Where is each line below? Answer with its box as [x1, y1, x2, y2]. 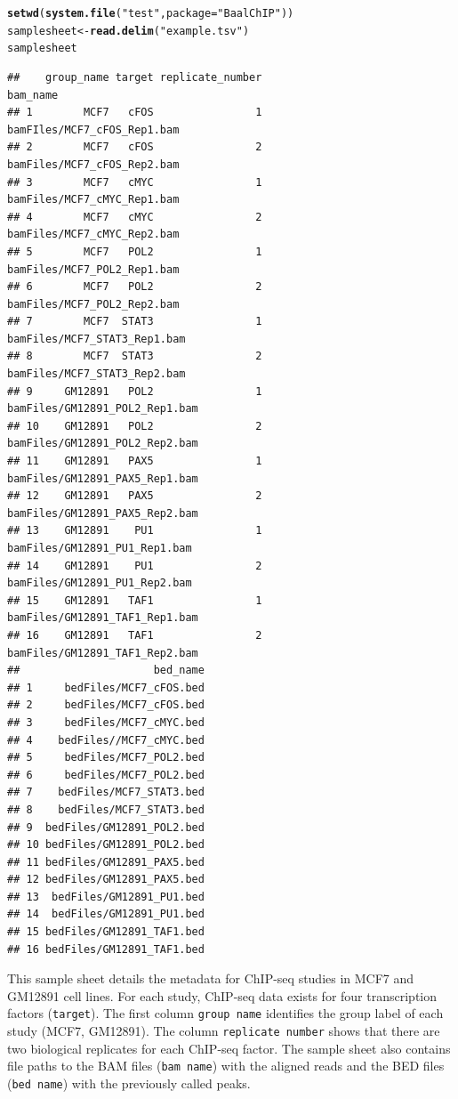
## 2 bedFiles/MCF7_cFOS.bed [7, 699, 205, 712]
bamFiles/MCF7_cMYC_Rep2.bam [7, 228, 180, 241]
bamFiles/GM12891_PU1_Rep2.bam [7, 577, 192, 590]
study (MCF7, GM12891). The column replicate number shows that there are [7, 1022, 440, 1040]
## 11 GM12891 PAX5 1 [7, 455, 262, 468]
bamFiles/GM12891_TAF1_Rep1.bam [7, 611, 198, 625]
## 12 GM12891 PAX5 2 [7, 489, 262, 503]
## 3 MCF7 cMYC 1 [7, 175, 262, 189]
